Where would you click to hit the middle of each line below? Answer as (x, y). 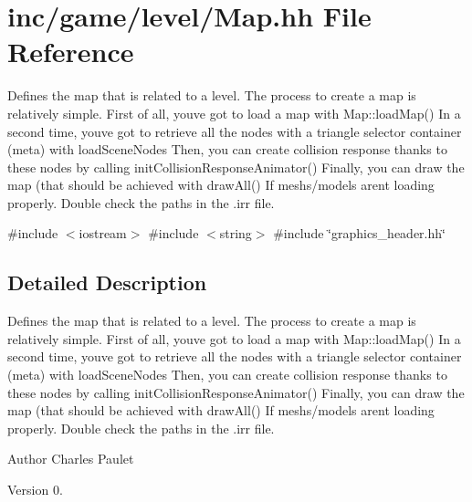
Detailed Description (107, 282)
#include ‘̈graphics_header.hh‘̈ (359, 233)
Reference (71, 52)
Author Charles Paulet (71, 459)
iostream (103, 233)
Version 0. (35, 490)
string (236, 233)
